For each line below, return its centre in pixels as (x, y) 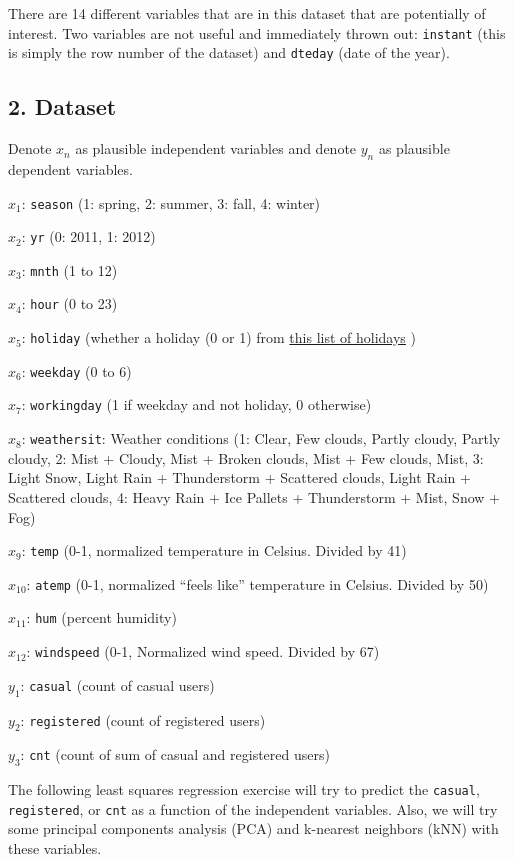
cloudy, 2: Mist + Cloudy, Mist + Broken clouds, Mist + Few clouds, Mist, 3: (246, 457)
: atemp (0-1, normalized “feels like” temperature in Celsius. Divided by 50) (257, 583)
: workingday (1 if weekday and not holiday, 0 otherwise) (196, 404)
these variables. (55, 848)
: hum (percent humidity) (101, 617)
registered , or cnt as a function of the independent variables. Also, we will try (253, 808)
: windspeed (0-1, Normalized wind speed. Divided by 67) (203, 651)
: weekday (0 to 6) (76, 370)
